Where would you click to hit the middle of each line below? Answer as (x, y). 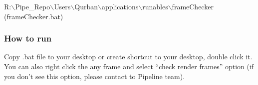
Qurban (86, 6)
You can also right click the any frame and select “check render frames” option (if (129, 66)
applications (120, 6)
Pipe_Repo (33, 6)
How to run (28, 38)
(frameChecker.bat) (34, 16)
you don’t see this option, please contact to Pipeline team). (95, 76)
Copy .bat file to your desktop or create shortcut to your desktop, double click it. (128, 57)
